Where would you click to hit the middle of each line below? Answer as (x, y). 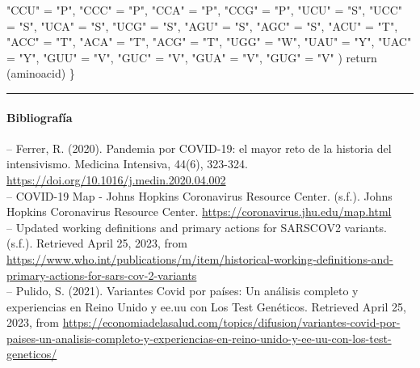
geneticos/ (32, 354)
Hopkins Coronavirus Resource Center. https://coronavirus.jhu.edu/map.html (199, 211)
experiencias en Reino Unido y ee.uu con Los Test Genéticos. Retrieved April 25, (206, 306)
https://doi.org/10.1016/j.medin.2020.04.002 (116, 179)
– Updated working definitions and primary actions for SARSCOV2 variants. (197, 227)
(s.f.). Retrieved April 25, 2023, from (97, 243)
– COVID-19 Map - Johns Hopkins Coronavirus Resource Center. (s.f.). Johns (199, 195)
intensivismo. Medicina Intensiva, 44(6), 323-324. (127, 164)
